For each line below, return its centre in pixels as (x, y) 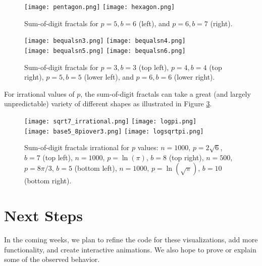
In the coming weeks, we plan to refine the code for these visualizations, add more (131, 240)
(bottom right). (48, 181)
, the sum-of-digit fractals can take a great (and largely (166, 93)
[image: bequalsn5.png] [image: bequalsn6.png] (105, 51)
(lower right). (194, 77)
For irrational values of (39, 93)
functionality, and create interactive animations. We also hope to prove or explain (130, 249)
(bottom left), (96, 168)
